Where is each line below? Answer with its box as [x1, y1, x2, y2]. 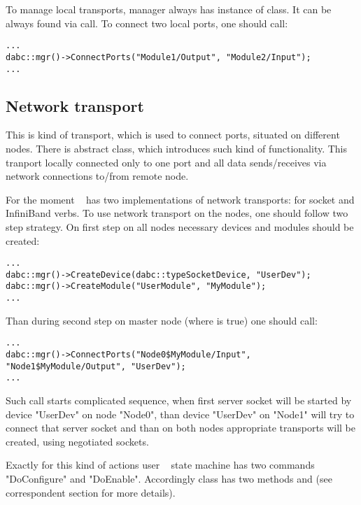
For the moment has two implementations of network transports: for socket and [6, 192, 355, 206]
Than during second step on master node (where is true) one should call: [6, 313, 318, 327]
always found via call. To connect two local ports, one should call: [6, 15, 288, 30]
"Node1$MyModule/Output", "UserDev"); [6, 361, 186, 371]
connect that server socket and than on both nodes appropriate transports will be [6, 420, 355, 435]
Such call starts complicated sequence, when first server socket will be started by [6, 392, 352, 407]
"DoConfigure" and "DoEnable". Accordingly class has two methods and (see [6, 471, 332, 485]
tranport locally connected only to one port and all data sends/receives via [6, 155, 327, 169]
